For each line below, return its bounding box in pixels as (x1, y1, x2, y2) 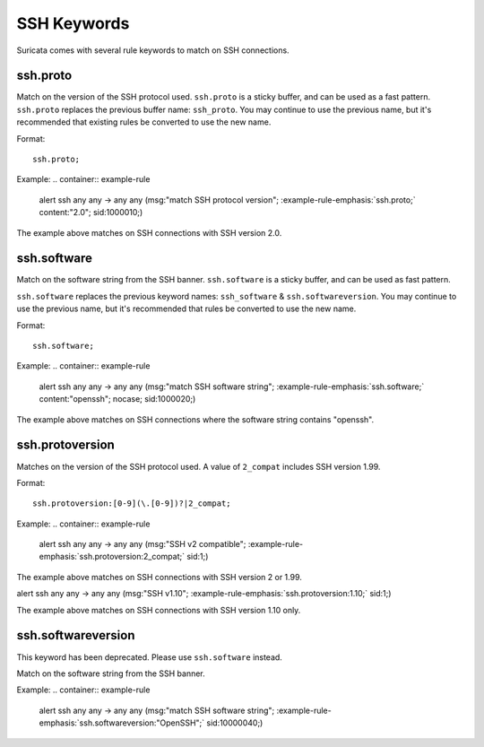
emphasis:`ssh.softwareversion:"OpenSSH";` (39, 717, 205, 728)
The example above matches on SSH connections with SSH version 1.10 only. (16, 604, 301, 615)
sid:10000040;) (206, 717, 264, 728)
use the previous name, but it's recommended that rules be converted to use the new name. (16, 303, 357, 314)
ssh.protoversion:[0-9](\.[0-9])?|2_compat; (32, 499, 232, 508)
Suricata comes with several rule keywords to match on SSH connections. (16, 45, 290, 56)
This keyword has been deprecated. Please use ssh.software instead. (16, 651, 282, 663)
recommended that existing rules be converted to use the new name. (16, 117, 272, 127)
